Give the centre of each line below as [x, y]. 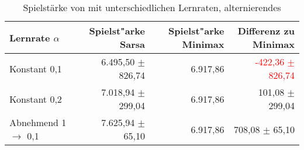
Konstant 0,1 [36, 68]
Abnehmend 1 [38, 122]
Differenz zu [266, 31]
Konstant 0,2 [36, 99]
